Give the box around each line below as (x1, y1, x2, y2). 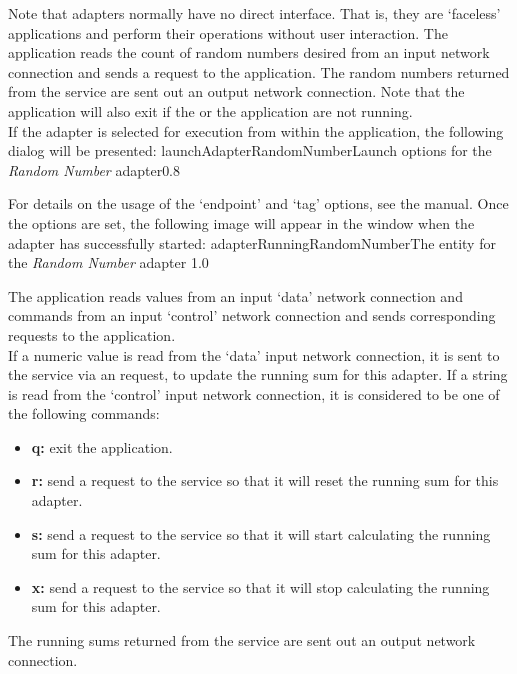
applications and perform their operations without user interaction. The (8, 22, 448, 43)
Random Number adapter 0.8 (8, 159, 181, 180)
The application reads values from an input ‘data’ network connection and (8, 285, 463, 306)
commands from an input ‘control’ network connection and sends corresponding (8, 305, 496, 326)
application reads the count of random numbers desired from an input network (8, 42, 490, 63)
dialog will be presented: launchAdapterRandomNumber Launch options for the (8, 140, 492, 161)
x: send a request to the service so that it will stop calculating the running (31, 576, 490, 597)
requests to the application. (8, 324, 176, 345)
